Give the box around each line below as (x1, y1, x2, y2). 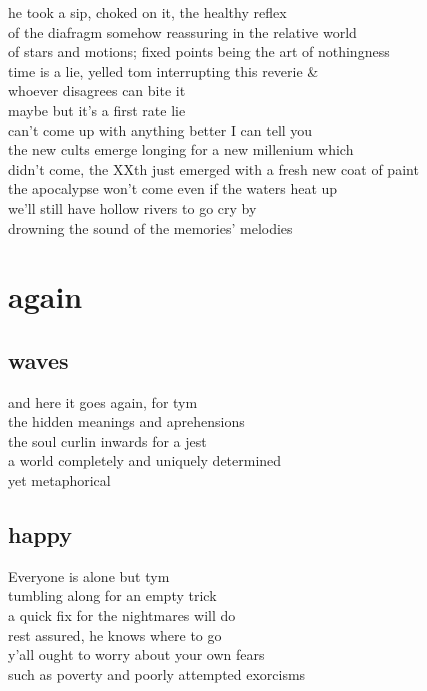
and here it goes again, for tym (8, 391, 198, 412)
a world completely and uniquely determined (8, 450, 282, 471)
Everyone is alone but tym (8, 565, 170, 586)
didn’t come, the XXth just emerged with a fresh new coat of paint (8, 158, 419, 179)
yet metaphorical (8, 470, 111, 491)
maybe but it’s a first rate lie (8, 99, 186, 120)
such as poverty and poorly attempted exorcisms (8, 663, 306, 684)
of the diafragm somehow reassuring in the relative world (8, 21, 357, 42)
